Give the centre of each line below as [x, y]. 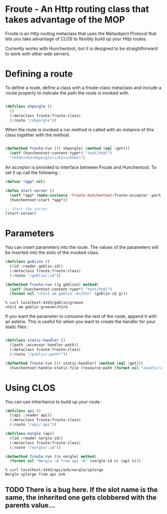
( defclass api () [23, 411]
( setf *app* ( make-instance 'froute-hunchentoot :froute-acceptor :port [85, 195]
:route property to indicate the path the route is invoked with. [67, 93]
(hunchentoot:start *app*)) [39, 200]
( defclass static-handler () [35, 340]
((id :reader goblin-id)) [37, 266]
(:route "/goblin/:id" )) [35, 275]
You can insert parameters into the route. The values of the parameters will [82, 247]
